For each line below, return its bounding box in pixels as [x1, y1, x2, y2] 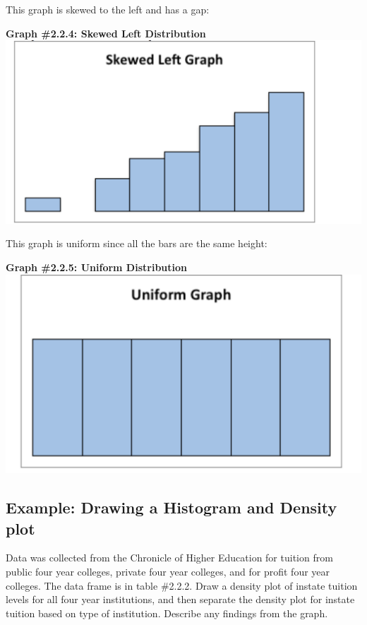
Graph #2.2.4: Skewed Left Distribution [6, 25, 206, 40]
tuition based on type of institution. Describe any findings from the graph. [6, 605, 328, 620]
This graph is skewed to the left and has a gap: [6, 2, 210, 16]
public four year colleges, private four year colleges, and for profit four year [6, 564, 330, 578]
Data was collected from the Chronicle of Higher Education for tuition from [6, 550, 333, 565]
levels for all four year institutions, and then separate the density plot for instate [6, 592, 355, 607]
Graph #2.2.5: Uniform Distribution [6, 260, 188, 274]
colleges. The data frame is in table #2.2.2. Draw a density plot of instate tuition [6, 578, 358, 593]
